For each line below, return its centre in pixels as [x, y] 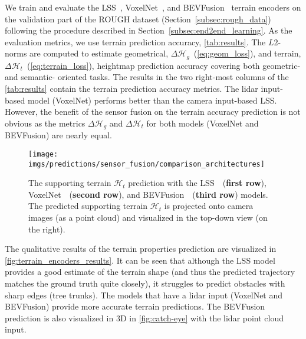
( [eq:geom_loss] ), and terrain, [247, 53]
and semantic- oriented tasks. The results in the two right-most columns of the [147, 77]
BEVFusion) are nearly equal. [58, 135]
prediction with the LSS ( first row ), [197, 183]
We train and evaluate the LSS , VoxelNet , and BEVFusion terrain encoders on [153, 7]
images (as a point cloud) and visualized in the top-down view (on [148, 217]
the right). [47, 229]
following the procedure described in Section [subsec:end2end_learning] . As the [149, 30]
